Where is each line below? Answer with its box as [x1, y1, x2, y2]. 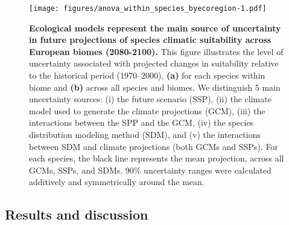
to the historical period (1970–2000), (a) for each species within [29, 69, 265, 82]
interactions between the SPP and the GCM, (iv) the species [29, 116, 254, 129]
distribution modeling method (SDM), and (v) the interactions [29, 128, 261, 140]
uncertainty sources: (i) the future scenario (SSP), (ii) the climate [29, 93, 272, 105]
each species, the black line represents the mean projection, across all [29, 152, 284, 165]
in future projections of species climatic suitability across [29, 33, 272, 46]
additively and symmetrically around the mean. [29, 175, 205, 188]
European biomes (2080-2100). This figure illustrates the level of [29, 45, 284, 57]
